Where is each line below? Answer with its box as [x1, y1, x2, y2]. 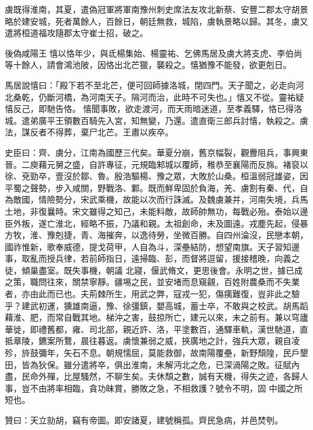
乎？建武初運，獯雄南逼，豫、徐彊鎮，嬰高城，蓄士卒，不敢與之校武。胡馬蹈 [5, 299, 308, 312]
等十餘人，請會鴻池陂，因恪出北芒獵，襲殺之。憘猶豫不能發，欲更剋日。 [5, 58, 291, 71]
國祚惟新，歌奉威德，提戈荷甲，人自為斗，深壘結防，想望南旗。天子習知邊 [5, 240, 300, 253]
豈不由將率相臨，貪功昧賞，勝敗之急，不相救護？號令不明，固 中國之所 [21, 381, 303, 394]
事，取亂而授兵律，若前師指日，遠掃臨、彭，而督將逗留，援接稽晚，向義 [5, 252, 291, 265]
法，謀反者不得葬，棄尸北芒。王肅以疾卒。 [5, 126, 173, 138]
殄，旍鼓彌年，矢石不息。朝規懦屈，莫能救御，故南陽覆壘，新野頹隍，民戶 [5, 346, 300, 359]
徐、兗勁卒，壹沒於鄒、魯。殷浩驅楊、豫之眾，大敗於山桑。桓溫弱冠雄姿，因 [5, 170, 308, 182]
